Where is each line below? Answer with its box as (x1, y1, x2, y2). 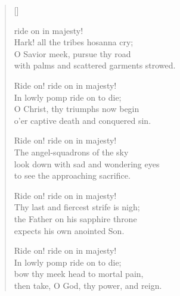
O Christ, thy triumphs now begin (14, 102, 139, 115)
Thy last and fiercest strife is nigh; (14, 201, 140, 213)
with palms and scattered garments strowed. (14, 59, 176, 71)
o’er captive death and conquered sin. (14, 114, 151, 126)
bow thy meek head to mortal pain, (14, 267, 144, 280)
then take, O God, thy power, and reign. (14, 279, 162, 291)
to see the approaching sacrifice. (14, 169, 131, 182)
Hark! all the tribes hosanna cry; (14, 36, 134, 48)
